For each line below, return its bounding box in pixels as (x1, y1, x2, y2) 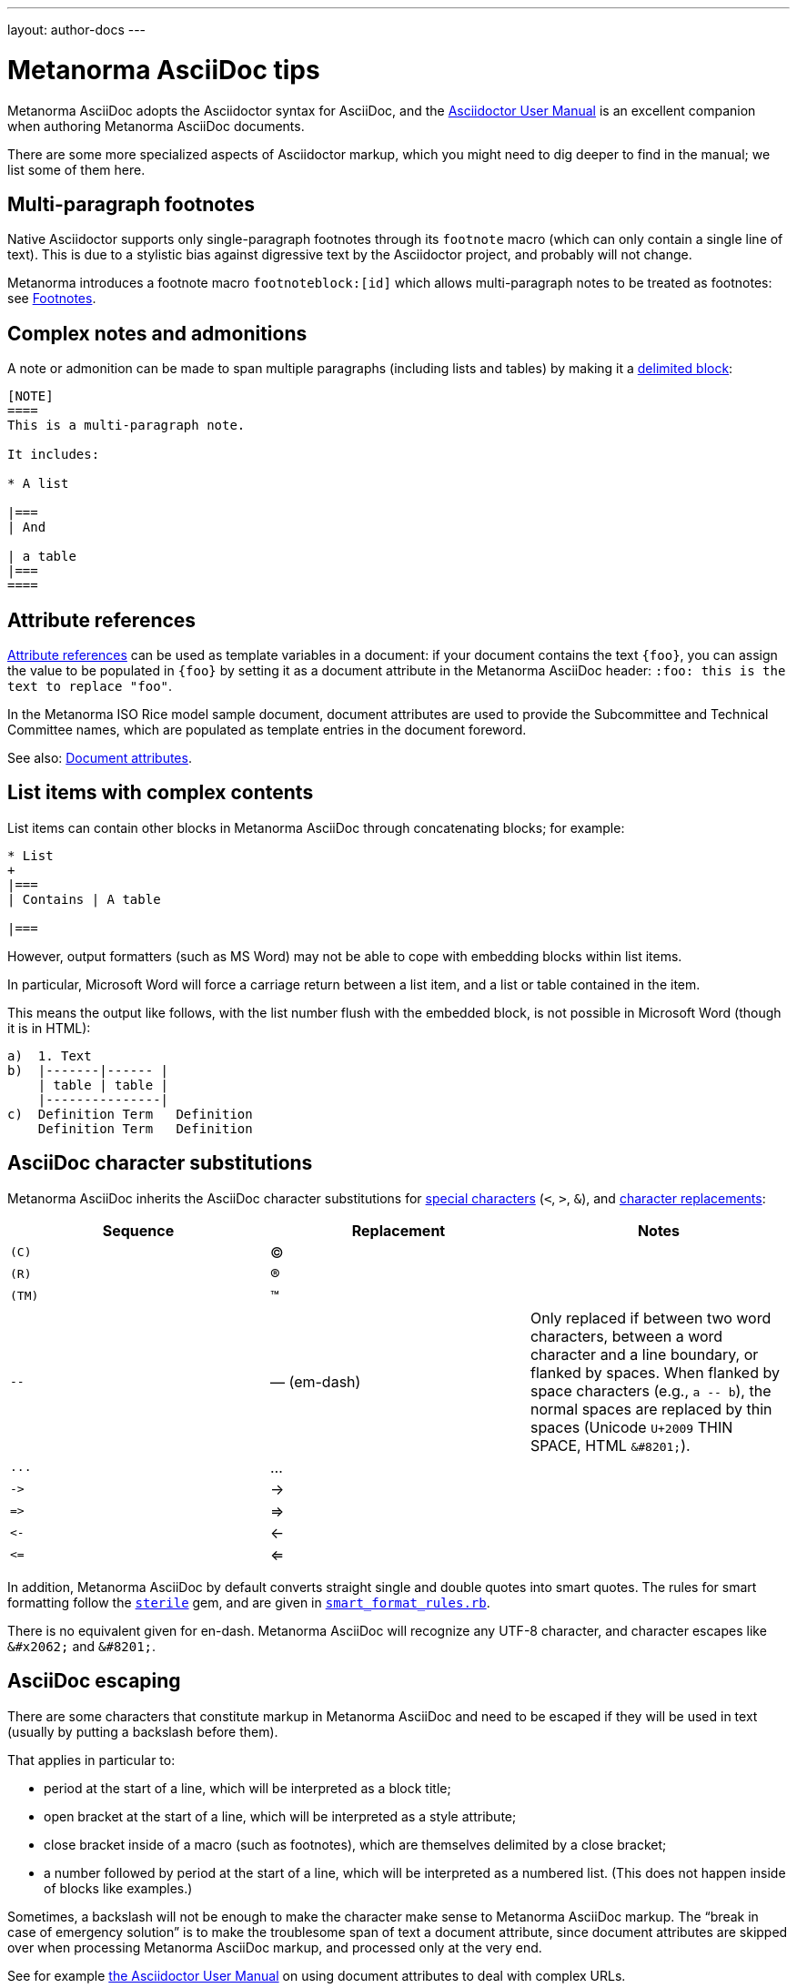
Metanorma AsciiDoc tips (7, 54, 320, 86)
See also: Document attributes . (7, 750, 192, 766)
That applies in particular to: (7, 1751, 176, 1768)
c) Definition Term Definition (7, 1106, 253, 1121)
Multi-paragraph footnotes (7, 192, 256, 216)
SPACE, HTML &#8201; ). (530, 1435, 691, 1455)
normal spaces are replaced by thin (530, 1399, 772, 1418)
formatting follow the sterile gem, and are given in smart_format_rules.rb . (7, 1594, 490, 1610)
